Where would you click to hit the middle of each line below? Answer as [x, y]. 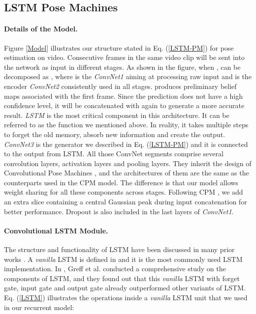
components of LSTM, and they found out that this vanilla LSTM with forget [122, 278]
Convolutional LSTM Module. [56, 230]
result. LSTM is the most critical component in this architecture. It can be [117, 115]
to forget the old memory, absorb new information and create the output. [115, 134]
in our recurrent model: [39, 307]
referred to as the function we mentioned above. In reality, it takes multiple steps [126, 125]
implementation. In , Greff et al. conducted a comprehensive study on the [115, 269]
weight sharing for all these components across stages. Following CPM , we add [124, 192]
